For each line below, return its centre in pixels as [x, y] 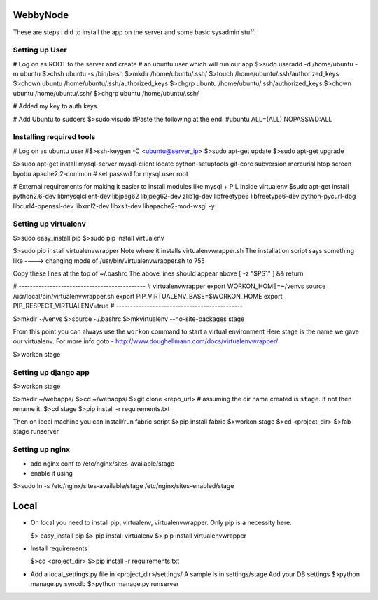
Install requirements [59, 548]
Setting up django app [51, 372]
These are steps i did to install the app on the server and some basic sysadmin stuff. [134, 32]
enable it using [52, 473]
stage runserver [36, 431]
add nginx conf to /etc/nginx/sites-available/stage [103, 463]
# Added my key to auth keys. [56, 106]
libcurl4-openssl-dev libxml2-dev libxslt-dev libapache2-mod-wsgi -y [114, 206]
